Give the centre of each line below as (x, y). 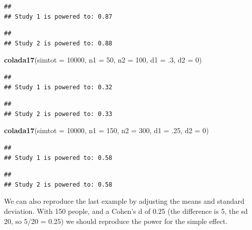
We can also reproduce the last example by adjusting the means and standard (124, 201)
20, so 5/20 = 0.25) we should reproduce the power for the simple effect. (116, 221)
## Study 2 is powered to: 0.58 (58, 184)
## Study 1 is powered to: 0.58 (58, 158)
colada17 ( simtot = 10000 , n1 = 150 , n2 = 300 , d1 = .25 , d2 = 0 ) (107, 130)
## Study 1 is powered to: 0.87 (58, 16)
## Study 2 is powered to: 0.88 (58, 43)
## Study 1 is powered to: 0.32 (58, 87)
